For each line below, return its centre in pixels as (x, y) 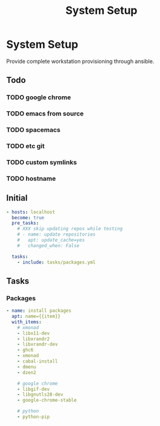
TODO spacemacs (34, 130)
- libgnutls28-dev (40, 395)
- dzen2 (27, 372)
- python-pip (34, 417)
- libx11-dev (34, 333)
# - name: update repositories (56, 234)
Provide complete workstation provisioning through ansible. (80, 61)
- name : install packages (39, 311)
